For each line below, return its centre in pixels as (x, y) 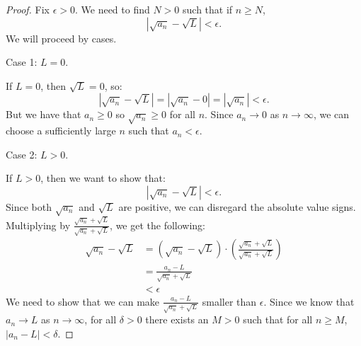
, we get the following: (158, 225)
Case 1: (22, 62)
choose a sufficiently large (61, 131)
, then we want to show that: (103, 178)
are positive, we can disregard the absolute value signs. (237, 206)
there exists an (177, 319)
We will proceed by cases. (61, 38)
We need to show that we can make (83, 301)
